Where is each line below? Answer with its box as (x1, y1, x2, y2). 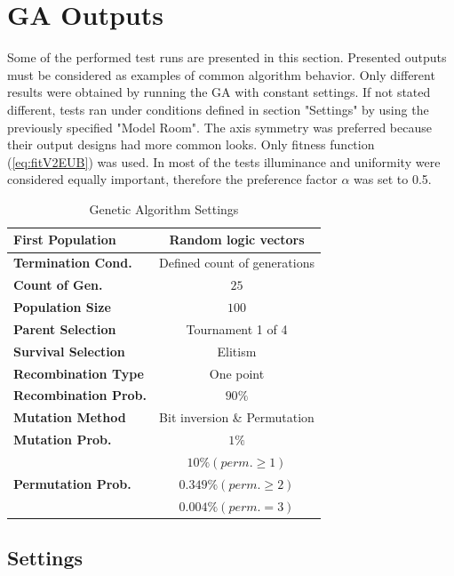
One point (209, 364, 265, 382)
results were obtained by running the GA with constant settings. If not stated (7, 83, 431, 101)
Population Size (13, 298, 111, 316)
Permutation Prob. (13, 474, 131, 492)
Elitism (217, 341, 257, 360)
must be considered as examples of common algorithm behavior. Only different (7, 65, 435, 84)
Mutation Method (13, 408, 126, 427)
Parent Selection (13, 319, 116, 338)
